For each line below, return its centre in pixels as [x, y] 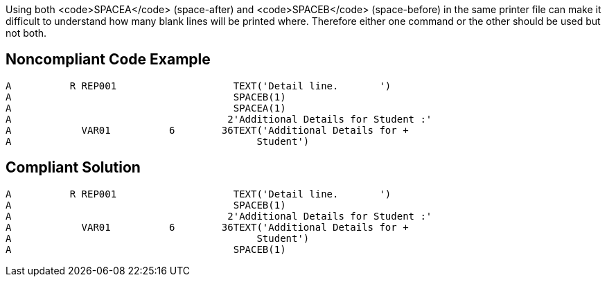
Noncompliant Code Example [108, 60]
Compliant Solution [73, 168]
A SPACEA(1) [146, 108]
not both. [26, 33]
